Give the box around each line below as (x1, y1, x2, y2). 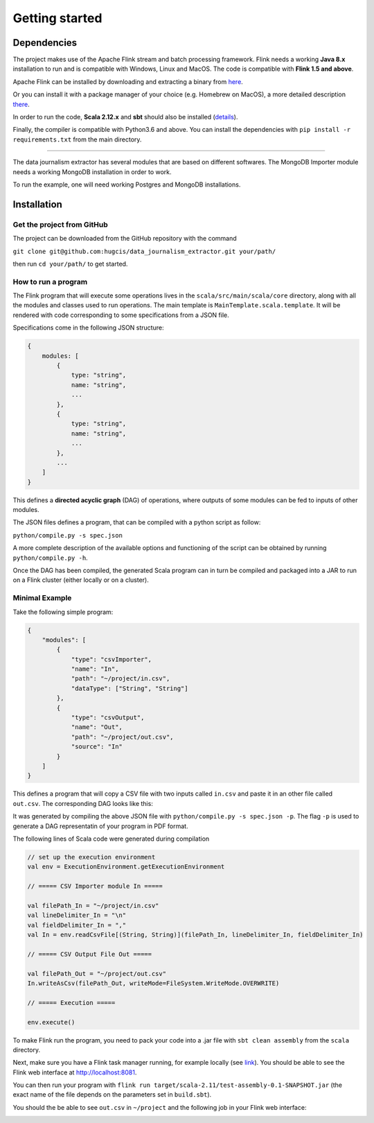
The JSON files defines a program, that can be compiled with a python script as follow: (12, 518, 261, 526)
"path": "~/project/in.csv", (71, 675, 170, 683)
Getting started (12, 10, 103, 26)
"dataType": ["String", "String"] (71, 684, 188, 692)
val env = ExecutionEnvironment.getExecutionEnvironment (27, 863, 225, 871)
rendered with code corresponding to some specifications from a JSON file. (12, 311, 229, 319)
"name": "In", (71, 665, 119, 673)
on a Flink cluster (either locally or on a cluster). (12, 576, 149, 584)
